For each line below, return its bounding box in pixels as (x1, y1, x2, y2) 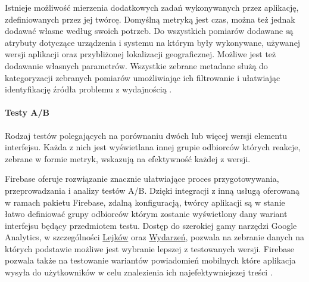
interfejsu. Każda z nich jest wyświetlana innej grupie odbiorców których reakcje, (5, 141, 301, 153)
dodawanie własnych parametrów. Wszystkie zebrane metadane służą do (5, 59, 268, 72)
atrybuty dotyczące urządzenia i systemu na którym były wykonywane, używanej (5, 36, 301, 48)
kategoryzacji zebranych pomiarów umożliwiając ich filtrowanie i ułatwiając (5, 71, 280, 83)
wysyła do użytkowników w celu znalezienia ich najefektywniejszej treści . (5, 266, 273, 278)
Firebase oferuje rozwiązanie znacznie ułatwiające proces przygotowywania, (5, 172, 279, 185)
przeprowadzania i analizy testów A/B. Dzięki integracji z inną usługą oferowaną (5, 184, 299, 196)
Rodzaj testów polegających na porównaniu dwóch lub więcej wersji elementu (5, 129, 288, 141)
